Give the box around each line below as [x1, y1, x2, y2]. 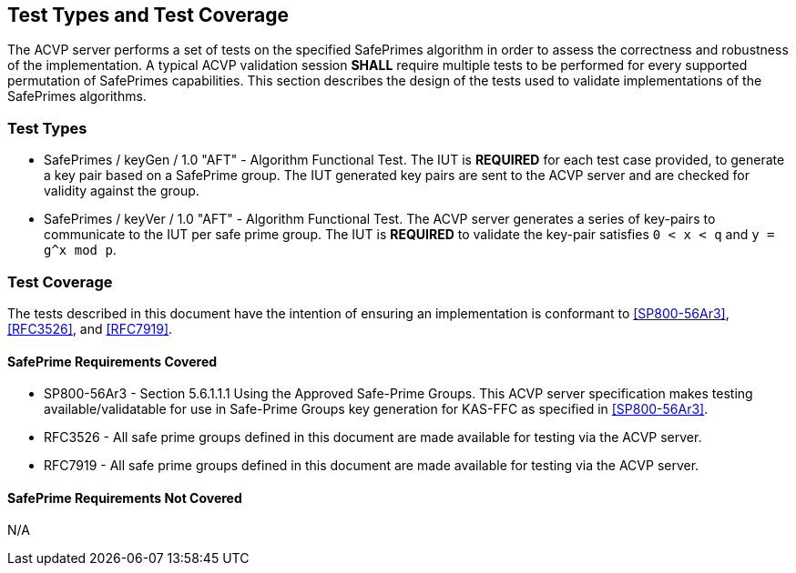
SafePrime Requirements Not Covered [7, 489, 242, 506]
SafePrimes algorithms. [7, 88, 147, 105]
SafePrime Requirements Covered [7, 353, 218, 369]
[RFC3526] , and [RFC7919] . [7, 320, 173, 337]
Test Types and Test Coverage [7, 4, 289, 26]
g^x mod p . [44, 242, 117, 258]
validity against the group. [44, 183, 199, 199]
